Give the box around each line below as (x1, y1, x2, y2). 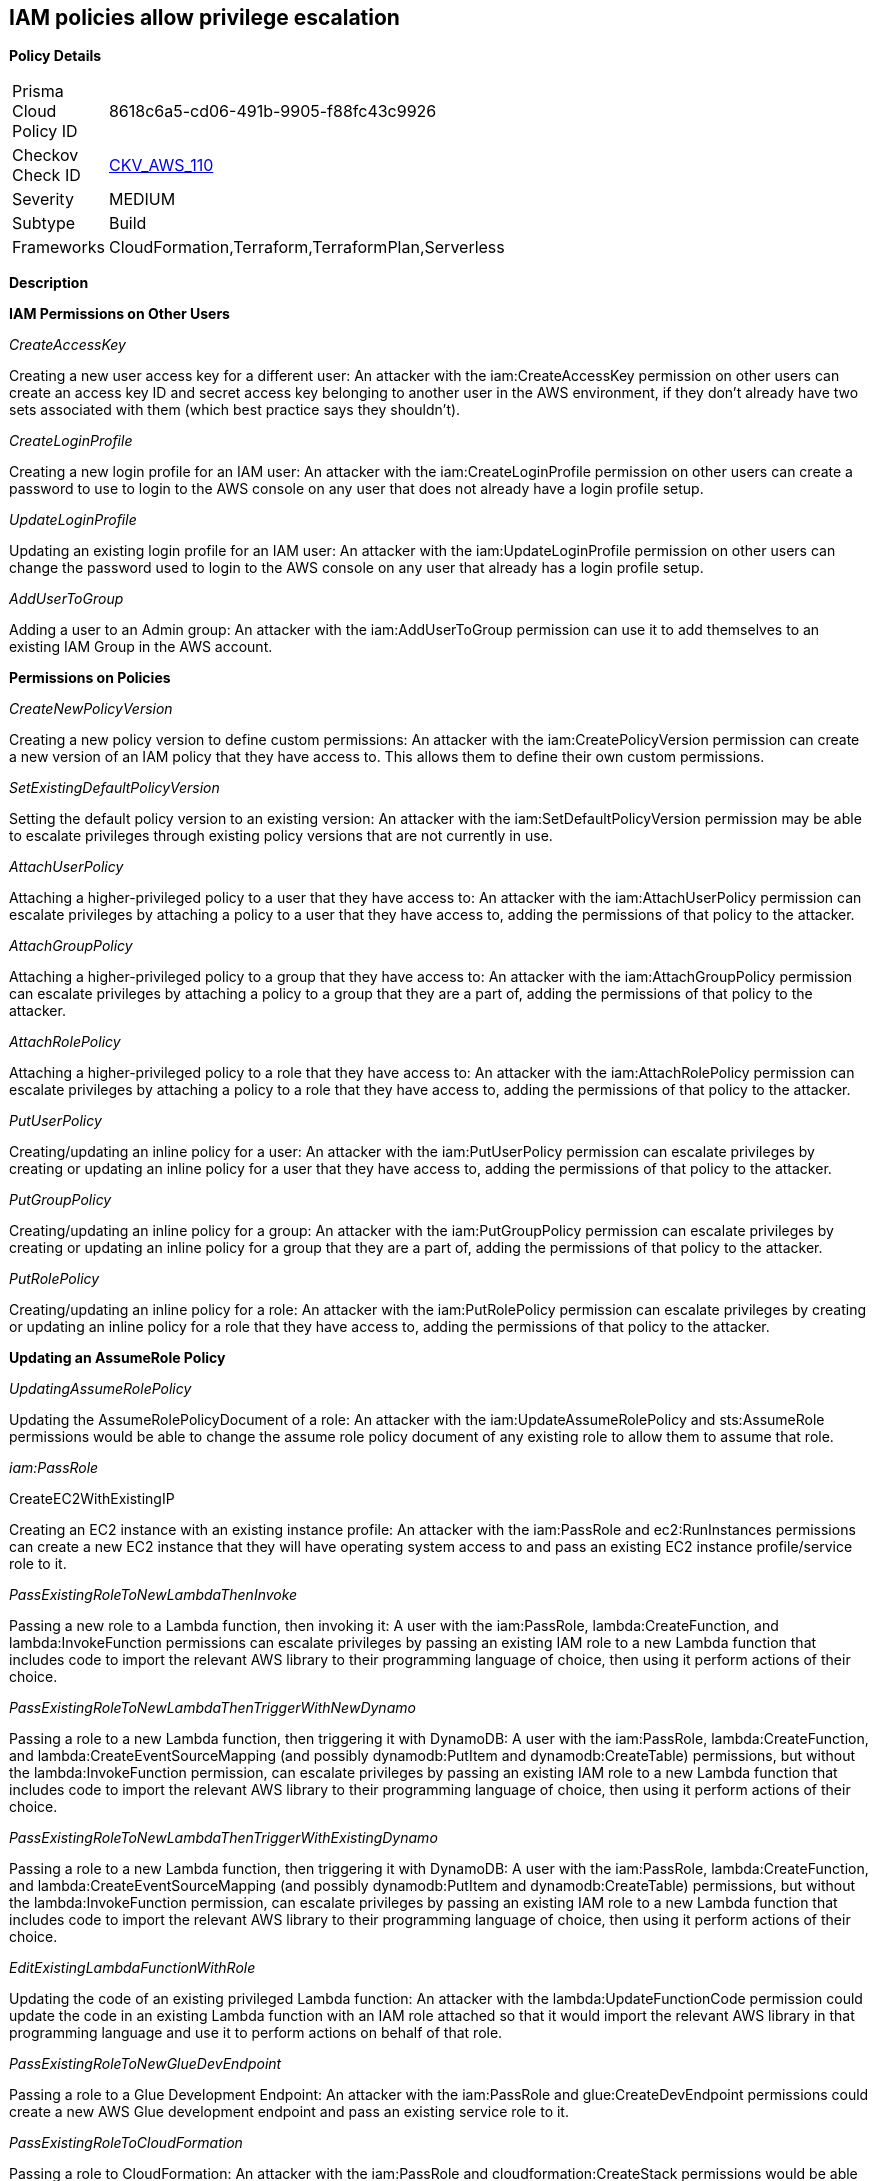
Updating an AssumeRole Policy (9, 1349, 226, 1367)
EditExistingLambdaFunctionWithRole (9, 1959, 256, 1977)
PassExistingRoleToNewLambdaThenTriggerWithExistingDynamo (9, 1829, 438, 1847)
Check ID (12, 165, 81, 186)
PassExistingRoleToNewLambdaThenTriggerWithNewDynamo (9, 1699, 416, 1717)
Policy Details (9, 47, 102, 65)
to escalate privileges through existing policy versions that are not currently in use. (9, 827, 553, 845)
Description (9, 274, 89, 292)
